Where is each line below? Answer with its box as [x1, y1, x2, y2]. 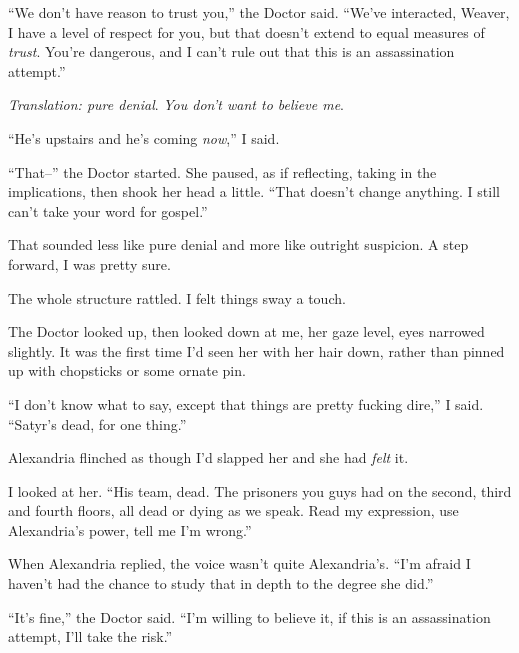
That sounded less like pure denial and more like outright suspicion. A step [8, 234, 469, 255]
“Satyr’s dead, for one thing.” [8, 413, 187, 434]
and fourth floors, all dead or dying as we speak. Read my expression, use [8, 500, 459, 521]
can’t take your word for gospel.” [8, 200, 208, 221]
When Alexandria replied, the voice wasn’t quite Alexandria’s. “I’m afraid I [8, 553, 471, 574]
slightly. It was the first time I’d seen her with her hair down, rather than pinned [8, 340, 505, 361]
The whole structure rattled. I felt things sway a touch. [8, 287, 346, 308]
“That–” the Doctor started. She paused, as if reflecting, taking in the [8, 161, 437, 182]
